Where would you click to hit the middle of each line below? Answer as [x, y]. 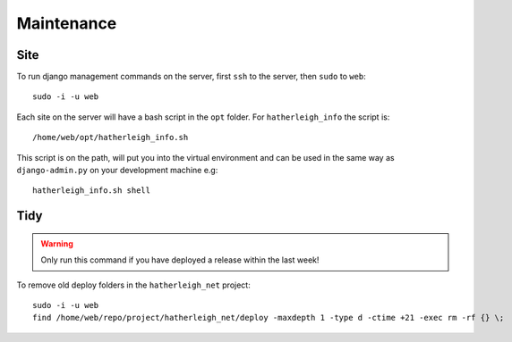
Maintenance [67, 23]
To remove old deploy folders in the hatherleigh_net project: [133, 285]
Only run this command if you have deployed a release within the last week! [180, 260]
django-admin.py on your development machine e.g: [117, 171]
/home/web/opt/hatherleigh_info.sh [111, 138]
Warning [57, 243]
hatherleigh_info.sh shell [92, 191]
